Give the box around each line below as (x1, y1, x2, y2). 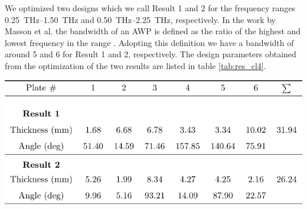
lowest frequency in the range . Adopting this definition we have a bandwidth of (5, 36, 294, 48)
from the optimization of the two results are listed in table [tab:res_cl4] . (5, 59, 266, 71)
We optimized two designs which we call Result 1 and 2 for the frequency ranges (5, 2, 296, 14)
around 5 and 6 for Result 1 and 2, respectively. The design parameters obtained (5, 48, 296, 60)
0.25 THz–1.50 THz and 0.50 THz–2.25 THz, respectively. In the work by (5, 13, 276, 25)
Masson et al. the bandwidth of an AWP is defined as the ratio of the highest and (5, 25, 301, 37)
